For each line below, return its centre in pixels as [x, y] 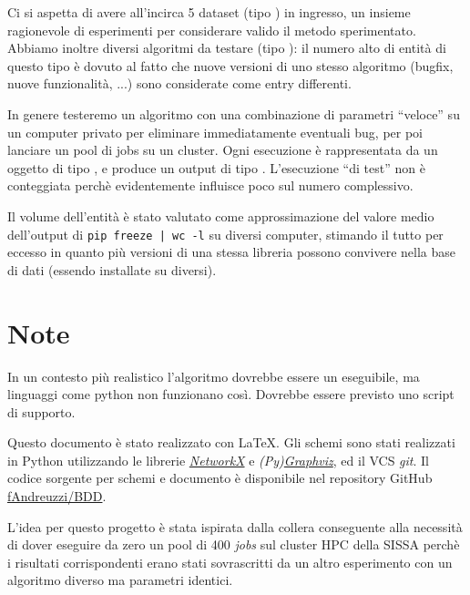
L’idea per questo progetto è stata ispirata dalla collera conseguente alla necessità [235, 526]
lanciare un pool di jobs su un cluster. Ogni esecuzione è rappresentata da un [223, 150]
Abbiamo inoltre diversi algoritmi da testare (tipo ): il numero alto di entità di [227, 48]
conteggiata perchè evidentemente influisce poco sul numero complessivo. [210, 185]
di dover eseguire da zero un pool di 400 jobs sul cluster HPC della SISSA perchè [234, 544]
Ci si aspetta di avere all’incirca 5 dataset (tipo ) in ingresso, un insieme [209, 12]
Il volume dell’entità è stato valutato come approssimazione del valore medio [221, 215]
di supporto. [41, 411]
